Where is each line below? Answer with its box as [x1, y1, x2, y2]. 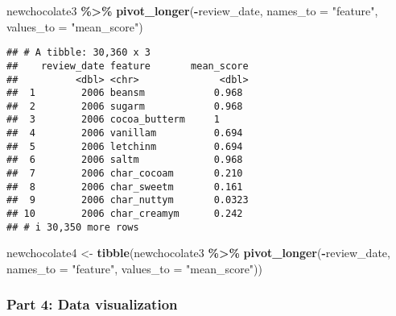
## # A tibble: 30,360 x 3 [6, 47, 151, 59]
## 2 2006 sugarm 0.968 [6, 100, 243, 112]
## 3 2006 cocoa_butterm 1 [6, 114, 220, 126]
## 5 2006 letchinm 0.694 [6, 140, 243, 152]
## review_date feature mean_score [6, 60, 249, 72]
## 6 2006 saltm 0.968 [6, 154, 243, 166]
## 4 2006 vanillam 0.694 [6, 127, 243, 139]
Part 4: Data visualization [6, 294, 178, 314]
